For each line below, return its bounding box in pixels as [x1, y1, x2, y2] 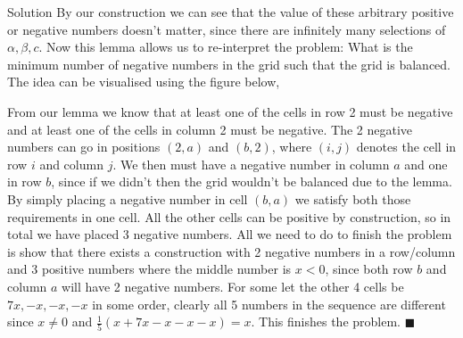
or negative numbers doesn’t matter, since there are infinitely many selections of [7, 20, 446, 38]
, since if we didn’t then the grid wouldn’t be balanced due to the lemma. [51, 172, 452, 191]
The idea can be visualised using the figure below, [7, 72, 280, 91]
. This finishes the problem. [251, 312, 401, 331]
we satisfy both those [294, 189, 411, 208]
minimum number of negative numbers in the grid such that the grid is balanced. [7, 54, 451, 73]
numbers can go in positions [7, 137, 161, 156]
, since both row [325, 260, 413, 278]
